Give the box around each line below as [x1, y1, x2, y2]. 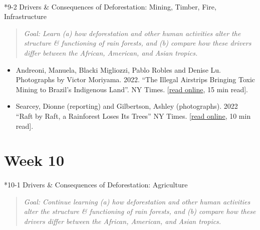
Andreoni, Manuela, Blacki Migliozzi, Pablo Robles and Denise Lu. [16, 64, 221, 75]
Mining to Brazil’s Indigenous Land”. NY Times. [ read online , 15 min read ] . [16, 84, 248, 94]
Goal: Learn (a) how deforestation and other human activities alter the [24, 28, 241, 38]
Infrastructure [4, 11, 47, 22]
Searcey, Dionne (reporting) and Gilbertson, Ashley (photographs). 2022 [16, 101, 238, 111]
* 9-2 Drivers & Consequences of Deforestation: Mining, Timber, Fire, [4, 1, 216, 12]
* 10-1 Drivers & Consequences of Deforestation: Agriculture [4, 179, 188, 190]
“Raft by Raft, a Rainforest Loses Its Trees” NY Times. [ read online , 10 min [16, 110, 251, 121]
